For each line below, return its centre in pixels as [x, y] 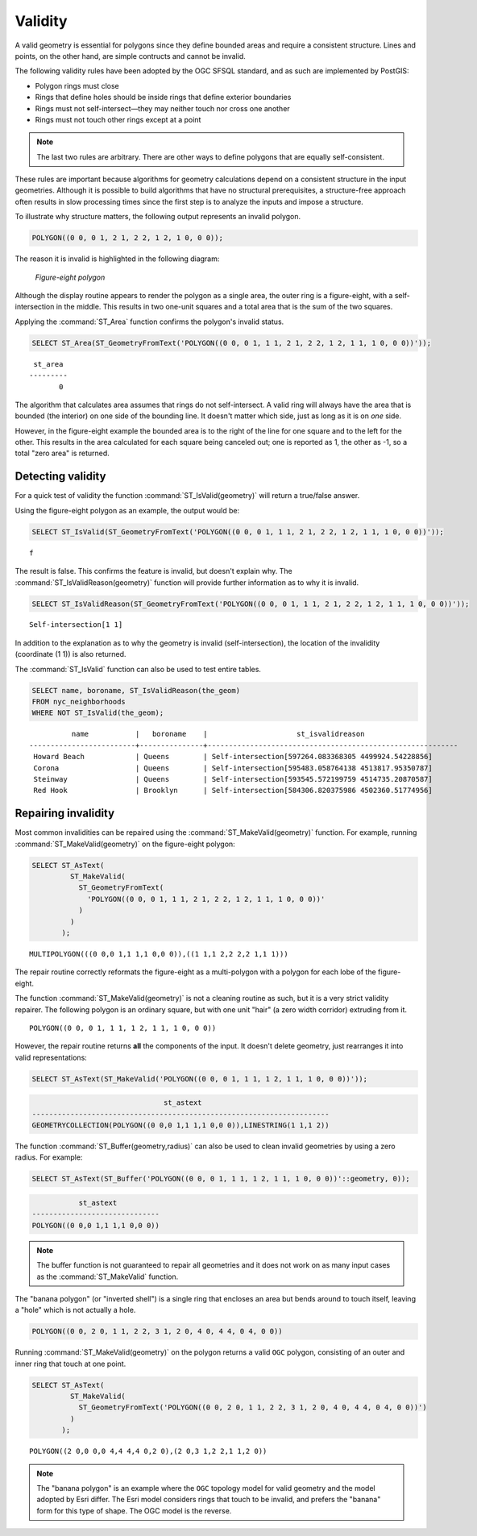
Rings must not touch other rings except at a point [118, 119]
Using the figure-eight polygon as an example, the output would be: [127, 510]
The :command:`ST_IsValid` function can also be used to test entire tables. [138, 669]
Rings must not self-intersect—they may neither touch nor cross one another [162, 108]
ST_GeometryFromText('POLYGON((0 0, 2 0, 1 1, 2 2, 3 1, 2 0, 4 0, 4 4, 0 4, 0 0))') [253, 1407]
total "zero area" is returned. [62, 453]
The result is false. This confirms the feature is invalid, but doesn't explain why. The [154, 571]
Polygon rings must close [77, 85]
